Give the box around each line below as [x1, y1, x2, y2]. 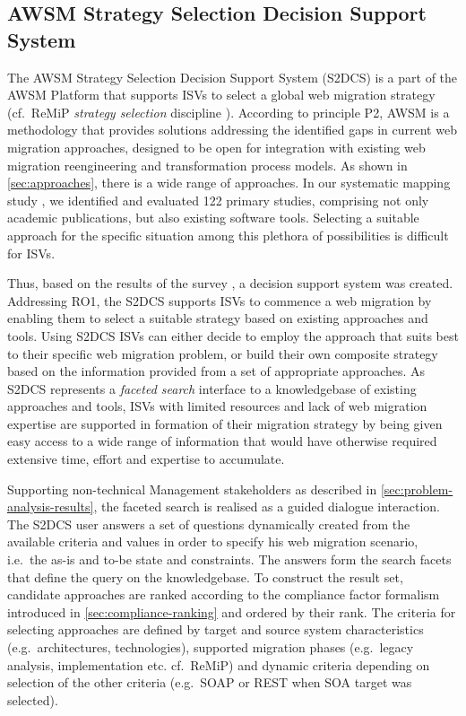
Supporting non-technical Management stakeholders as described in [7, 479, 377, 498]
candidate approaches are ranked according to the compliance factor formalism [7, 585, 440, 604]
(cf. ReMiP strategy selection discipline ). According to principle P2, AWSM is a [7, 102, 450, 121]
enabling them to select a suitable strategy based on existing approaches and [7, 309, 428, 327]
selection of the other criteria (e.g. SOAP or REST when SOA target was [7, 673, 412, 692]
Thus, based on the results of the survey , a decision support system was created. [7, 274, 453, 293]
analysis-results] [7, 497, 94, 516]
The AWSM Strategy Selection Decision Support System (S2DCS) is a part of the [7, 67, 458, 86]
